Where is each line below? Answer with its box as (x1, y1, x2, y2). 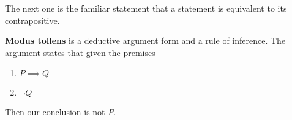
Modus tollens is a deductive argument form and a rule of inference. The (5, 34, 286, 47)
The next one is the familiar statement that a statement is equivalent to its (5, 2, 287, 14)
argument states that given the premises (5, 46, 155, 58)
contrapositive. (5, 13, 60, 26)
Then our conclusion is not (5, 105, 105, 118)
